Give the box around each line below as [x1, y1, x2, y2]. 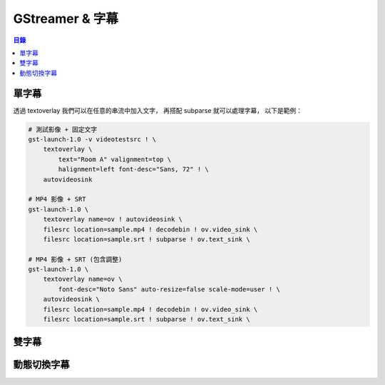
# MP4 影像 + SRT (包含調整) [28, 255, 123, 264]
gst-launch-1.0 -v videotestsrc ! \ [28, 136, 157, 143]
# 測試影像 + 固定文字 [28, 125, 98, 134]
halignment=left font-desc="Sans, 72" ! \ [58, 165, 210, 174]
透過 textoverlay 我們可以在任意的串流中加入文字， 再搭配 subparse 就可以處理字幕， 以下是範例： [13, 106, 303, 114]
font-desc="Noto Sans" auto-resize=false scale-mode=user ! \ [58, 285, 281, 293]
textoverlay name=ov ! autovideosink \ [43, 215, 183, 224]
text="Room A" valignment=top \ [58, 155, 171, 164]
